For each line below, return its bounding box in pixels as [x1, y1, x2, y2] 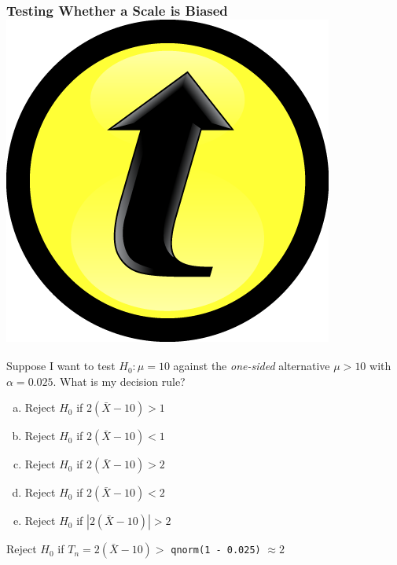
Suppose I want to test [6, 358, 116, 374]
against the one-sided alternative [173, 358, 330, 374]
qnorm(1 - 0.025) [171, 545, 261, 556]
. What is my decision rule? [53, 372, 186, 389]
